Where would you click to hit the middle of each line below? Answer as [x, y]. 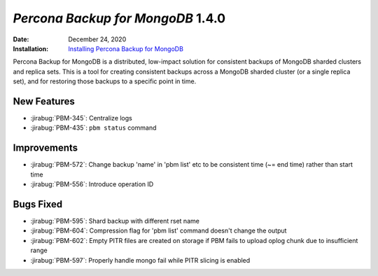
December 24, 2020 [97, 39]
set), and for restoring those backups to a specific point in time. [105, 81]
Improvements [45, 148]
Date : [21, 39]
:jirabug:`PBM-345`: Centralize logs [81, 118]
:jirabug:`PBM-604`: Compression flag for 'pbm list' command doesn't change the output [159, 230]
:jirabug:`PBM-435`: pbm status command [93, 128]
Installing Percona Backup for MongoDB [126, 48]
